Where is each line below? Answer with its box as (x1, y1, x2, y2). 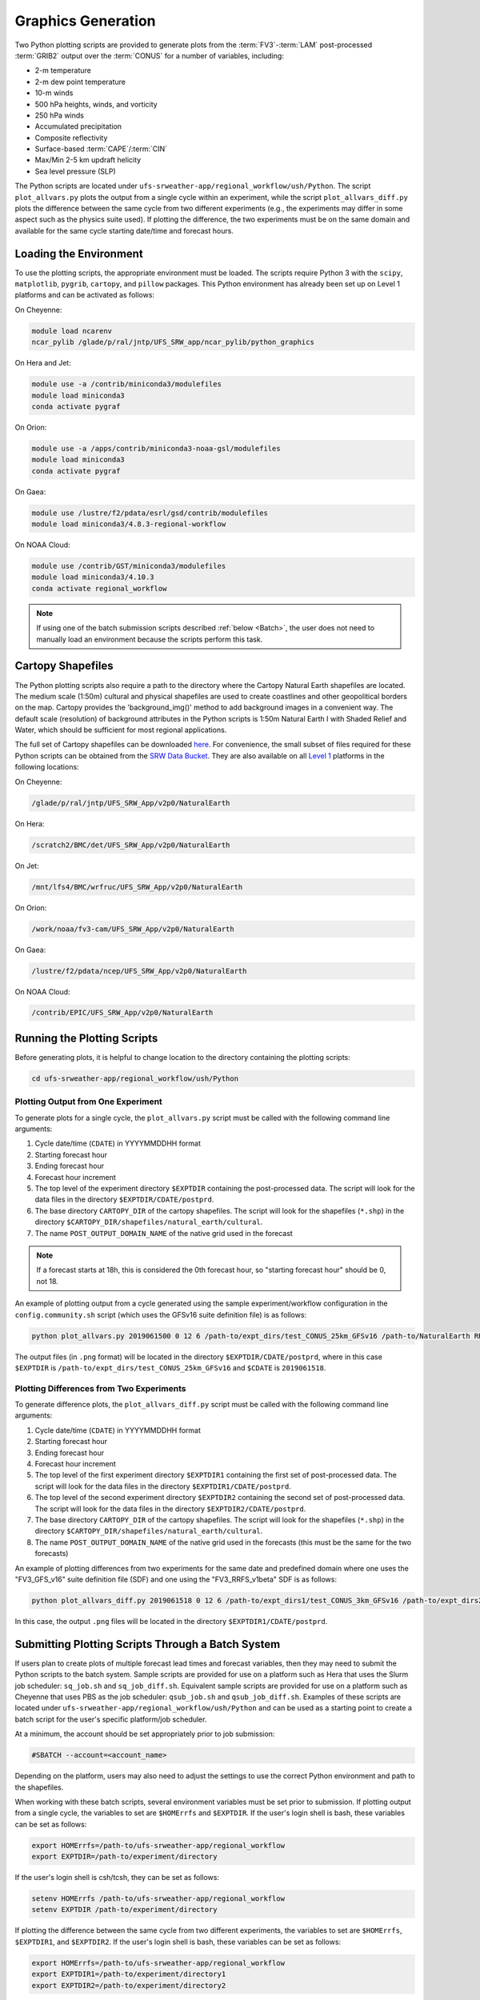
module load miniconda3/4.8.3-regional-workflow (31, 520, 226, 529)
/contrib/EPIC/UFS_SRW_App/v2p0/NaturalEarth (31, 1008, 214, 1018)
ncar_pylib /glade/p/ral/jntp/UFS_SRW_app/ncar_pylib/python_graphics (31, 338, 315, 347)
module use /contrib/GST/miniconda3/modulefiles (31, 562, 226, 571)
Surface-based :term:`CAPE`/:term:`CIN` (34, 144, 168, 154)
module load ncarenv (31, 326, 112, 335)
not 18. (36, 1276, 59, 1286)
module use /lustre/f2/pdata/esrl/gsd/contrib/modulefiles (31, 508, 268, 518)
